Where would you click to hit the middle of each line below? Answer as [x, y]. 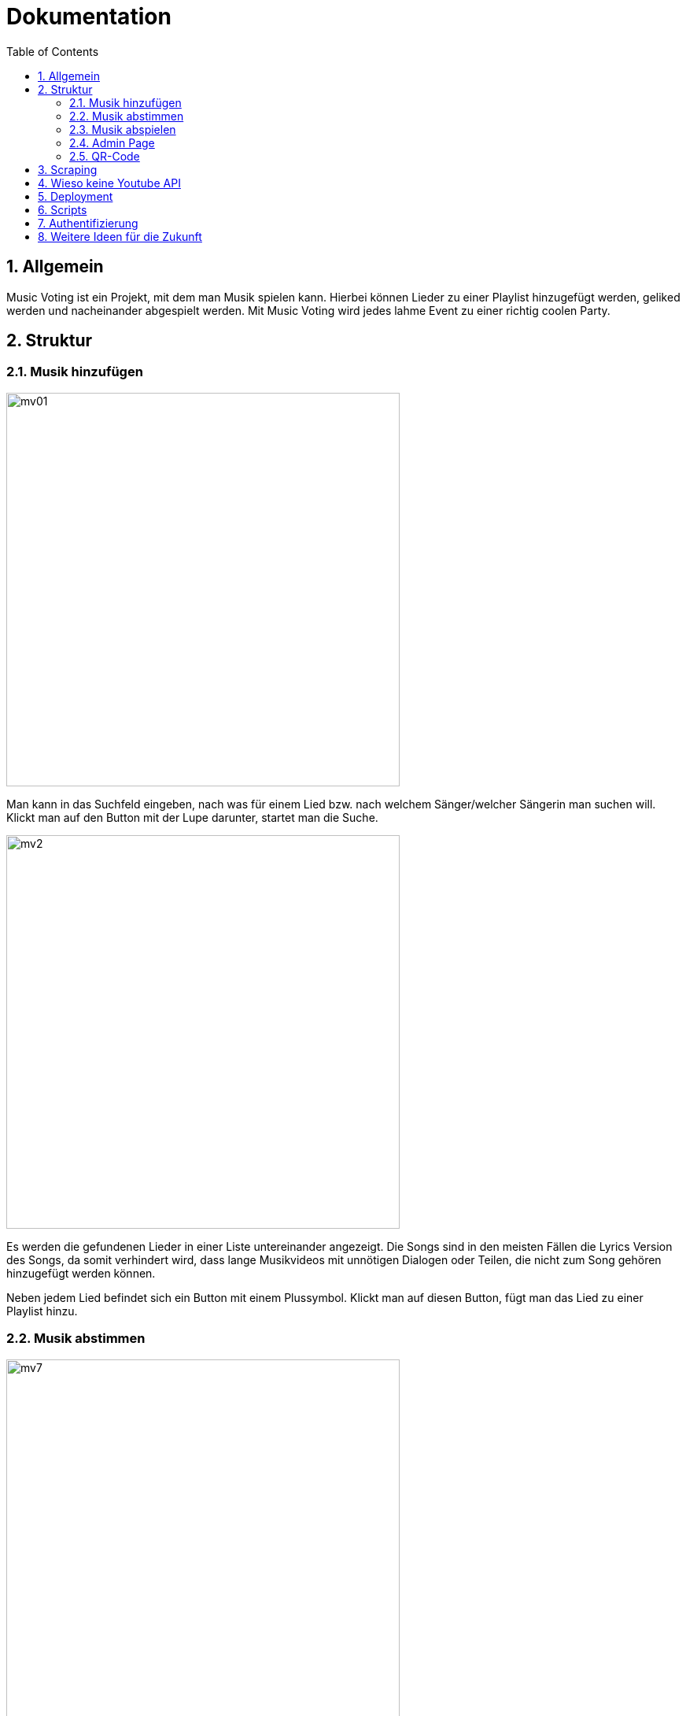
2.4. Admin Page [112, 142]
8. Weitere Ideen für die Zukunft [120, 236]
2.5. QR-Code [105, 156]
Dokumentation [89, 17]
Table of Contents [53, 51]
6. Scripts [63, 209]
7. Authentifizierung [88, 223]
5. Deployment [76, 196]
